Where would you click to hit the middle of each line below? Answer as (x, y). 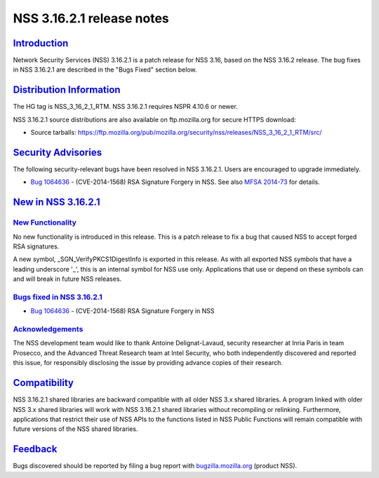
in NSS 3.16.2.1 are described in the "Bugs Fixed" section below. (105, 69)
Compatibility (43, 383)
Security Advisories (57, 152)
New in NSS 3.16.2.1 (56, 203)
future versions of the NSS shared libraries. (75, 429)
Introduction (41, 43)
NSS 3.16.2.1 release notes (91, 18)
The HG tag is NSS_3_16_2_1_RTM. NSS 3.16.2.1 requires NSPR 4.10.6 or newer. (125, 107)
